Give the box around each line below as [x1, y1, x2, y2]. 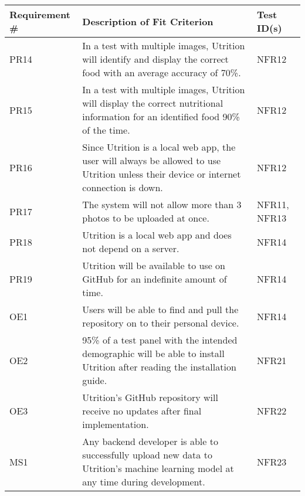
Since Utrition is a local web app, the [82, 140, 236, 154]
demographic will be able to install [82, 346, 225, 360]
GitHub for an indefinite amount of [82, 272, 227, 286]
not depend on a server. [82, 242, 179, 255]
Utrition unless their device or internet [82, 167, 241, 181]
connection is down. [82, 181, 163, 194]
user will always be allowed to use [82, 154, 221, 167]
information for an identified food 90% [82, 110, 240, 123]
